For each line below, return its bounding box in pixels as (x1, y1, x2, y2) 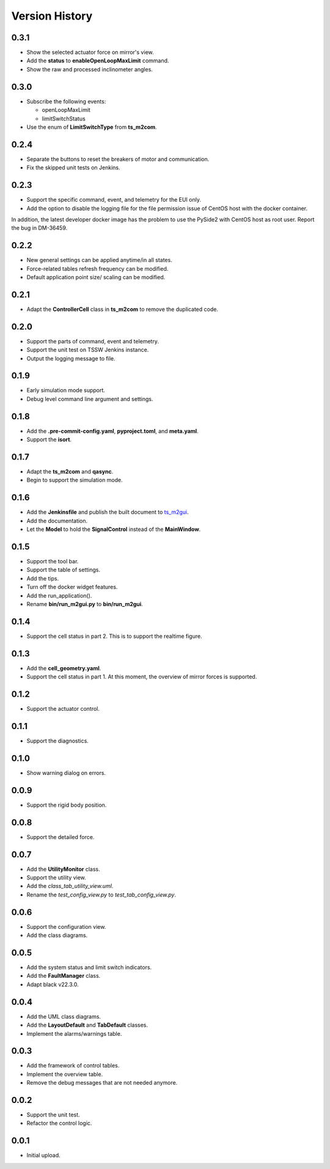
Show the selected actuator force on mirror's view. (26, 49, 154, 56)
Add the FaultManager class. (26, 972, 101, 980)
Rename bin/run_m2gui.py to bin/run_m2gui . (26, 601, 143, 608)
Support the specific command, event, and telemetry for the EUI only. (26, 196, 202, 203)
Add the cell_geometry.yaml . (26, 664, 101, 672)
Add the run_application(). (26, 592, 92, 599)
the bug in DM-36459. (11, 224, 68, 232)
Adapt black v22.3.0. (26, 981, 79, 988)
